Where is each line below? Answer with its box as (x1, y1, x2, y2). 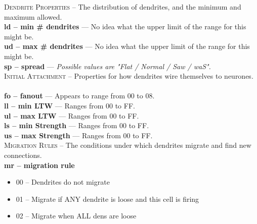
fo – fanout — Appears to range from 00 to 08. (4, 90, 155, 101)
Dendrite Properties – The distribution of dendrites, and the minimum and (4, 2, 241, 12)
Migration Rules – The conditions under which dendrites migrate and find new (4, 140, 251, 150)
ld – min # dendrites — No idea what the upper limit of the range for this (4, 21, 246, 32)
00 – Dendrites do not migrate (16, 177, 110, 187)
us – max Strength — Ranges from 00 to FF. (4, 130, 153, 140)
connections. (4, 149, 42, 160)
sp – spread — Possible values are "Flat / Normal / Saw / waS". (4, 61, 211, 71)
